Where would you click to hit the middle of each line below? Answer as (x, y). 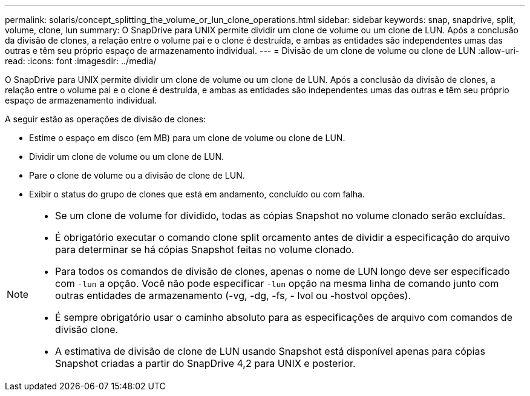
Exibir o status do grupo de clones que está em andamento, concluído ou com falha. (197, 194)
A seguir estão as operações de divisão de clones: (106, 119)
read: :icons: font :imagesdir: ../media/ (81, 61)
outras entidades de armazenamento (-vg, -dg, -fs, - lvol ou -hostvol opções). (233, 295)
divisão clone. (87, 329)
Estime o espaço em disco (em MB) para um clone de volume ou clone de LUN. (187, 138)
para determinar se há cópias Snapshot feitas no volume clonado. (205, 249)
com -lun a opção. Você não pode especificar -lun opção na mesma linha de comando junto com (277, 283)
